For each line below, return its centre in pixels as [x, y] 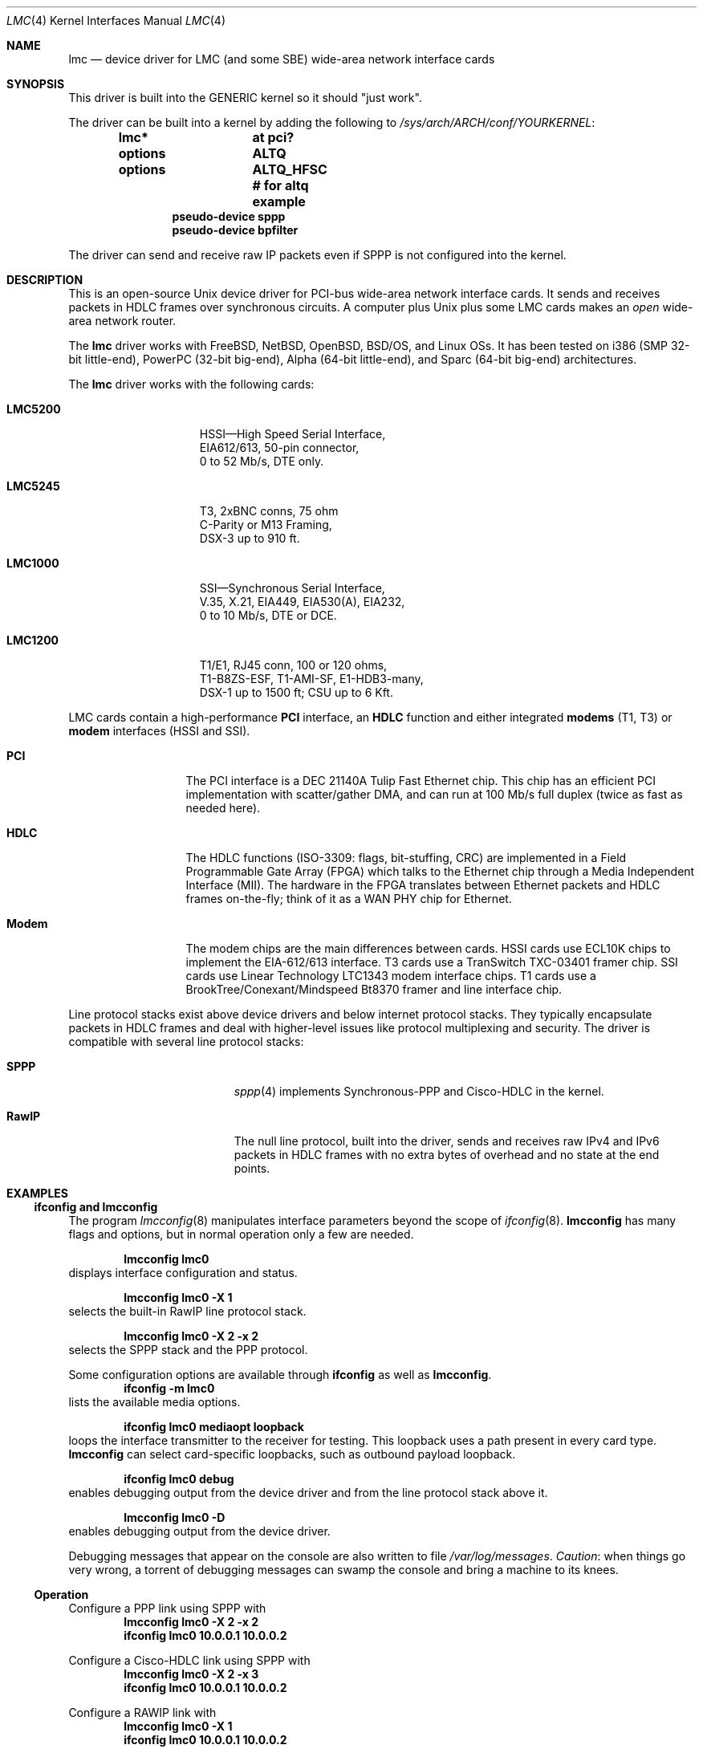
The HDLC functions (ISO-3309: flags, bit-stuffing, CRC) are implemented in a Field [406, 858]
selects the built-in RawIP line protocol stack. [187, 1311]
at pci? [273, 137]
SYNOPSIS [36, 84]
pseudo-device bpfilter [235, 230]
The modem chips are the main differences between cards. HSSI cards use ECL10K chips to [428, 948]
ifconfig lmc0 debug [179, 1479]
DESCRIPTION [45, 280]
